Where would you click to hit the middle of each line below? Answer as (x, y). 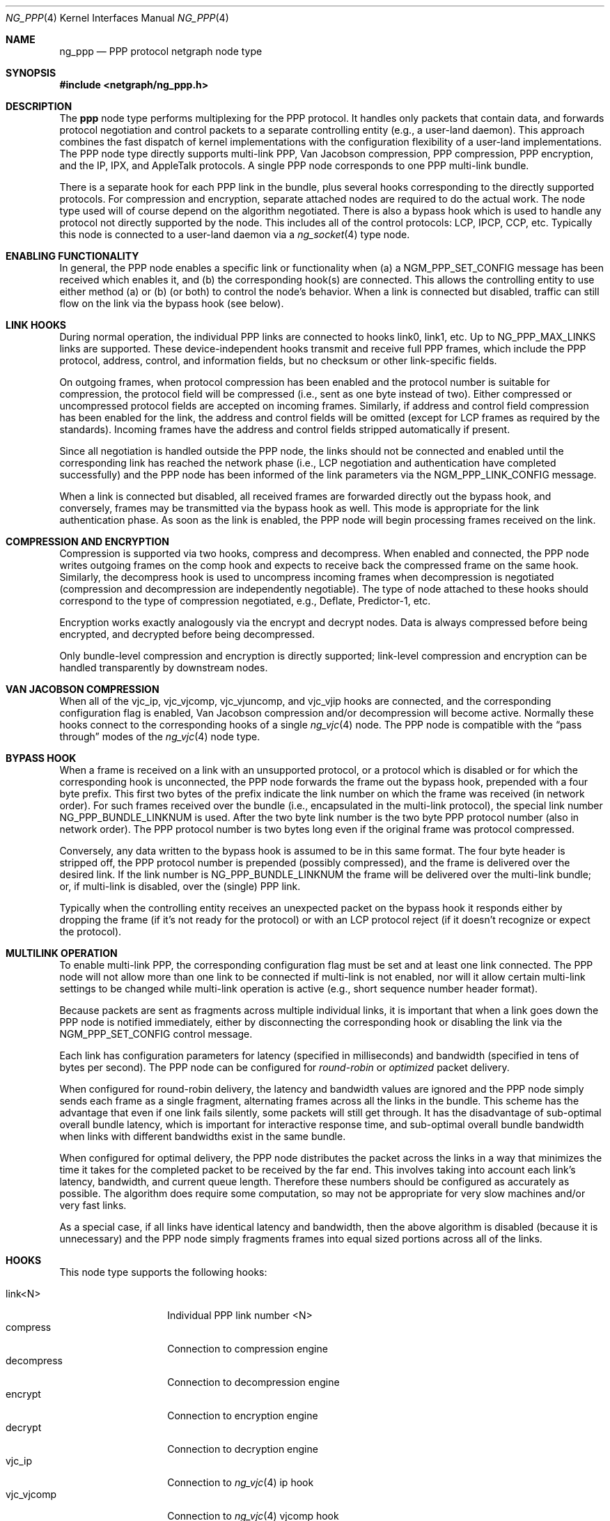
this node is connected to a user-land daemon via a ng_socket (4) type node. (235, 234)
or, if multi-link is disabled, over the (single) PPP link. (180, 886)
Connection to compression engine (248, 1349)
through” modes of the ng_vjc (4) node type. (160, 736)
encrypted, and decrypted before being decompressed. (187, 634)
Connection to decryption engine (243, 1449)
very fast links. (93, 1205)
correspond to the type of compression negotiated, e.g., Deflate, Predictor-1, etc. (245, 601)
